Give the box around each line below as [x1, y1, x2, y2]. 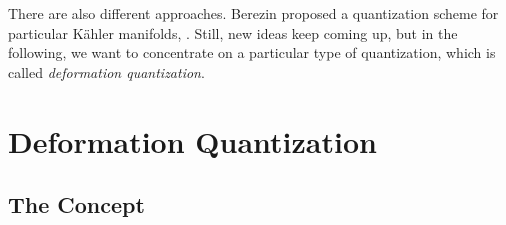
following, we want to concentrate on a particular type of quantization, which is [8, 42, 496, 63]
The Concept [8, 189, 145, 220]
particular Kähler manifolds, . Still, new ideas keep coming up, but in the [8, 22, 458, 43]
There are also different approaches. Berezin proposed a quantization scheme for [8, 3, 499, 23]
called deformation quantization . [8, 61, 205, 82]
